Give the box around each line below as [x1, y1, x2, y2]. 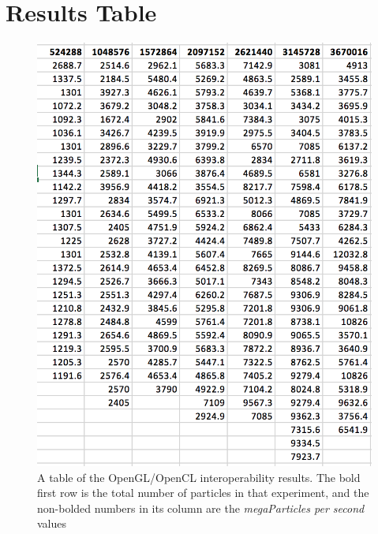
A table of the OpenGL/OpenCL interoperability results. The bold [37, 469, 361, 485]
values [37, 515, 67, 532]
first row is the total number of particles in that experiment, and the [37, 484, 369, 501]
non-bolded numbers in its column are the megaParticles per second [37, 499, 365, 516]
